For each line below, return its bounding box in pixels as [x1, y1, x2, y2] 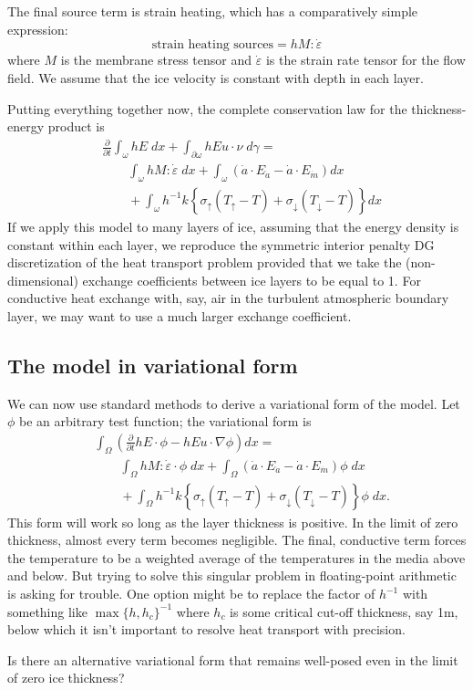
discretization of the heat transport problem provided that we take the [7, 253, 402, 272]
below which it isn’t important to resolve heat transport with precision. [7, 620, 406, 639]
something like [7, 601, 87, 621]
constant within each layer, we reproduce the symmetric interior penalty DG [7, 235, 435, 254]
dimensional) [7, 270, 78, 289]
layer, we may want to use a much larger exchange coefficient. [7, 306, 352, 325]
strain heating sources [151, 38, 274, 52]
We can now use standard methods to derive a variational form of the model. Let [7, 393, 460, 413]
